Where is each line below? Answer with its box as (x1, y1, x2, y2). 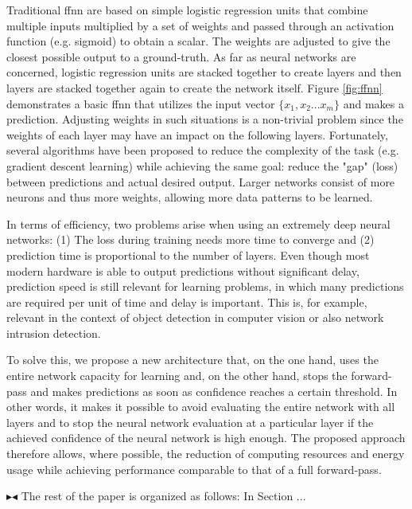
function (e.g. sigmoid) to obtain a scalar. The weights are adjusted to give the (6, 33, 391, 49)
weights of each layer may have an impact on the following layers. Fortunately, (6, 126, 388, 143)
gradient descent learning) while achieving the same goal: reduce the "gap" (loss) (6, 157, 398, 174)
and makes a (343, 95, 404, 112)
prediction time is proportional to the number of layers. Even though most (6, 246, 370, 263)
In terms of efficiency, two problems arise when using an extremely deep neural (6, 215, 391, 232)
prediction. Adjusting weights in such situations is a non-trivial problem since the (6, 111, 403, 127)
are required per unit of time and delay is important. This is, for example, (6, 293, 367, 310)
